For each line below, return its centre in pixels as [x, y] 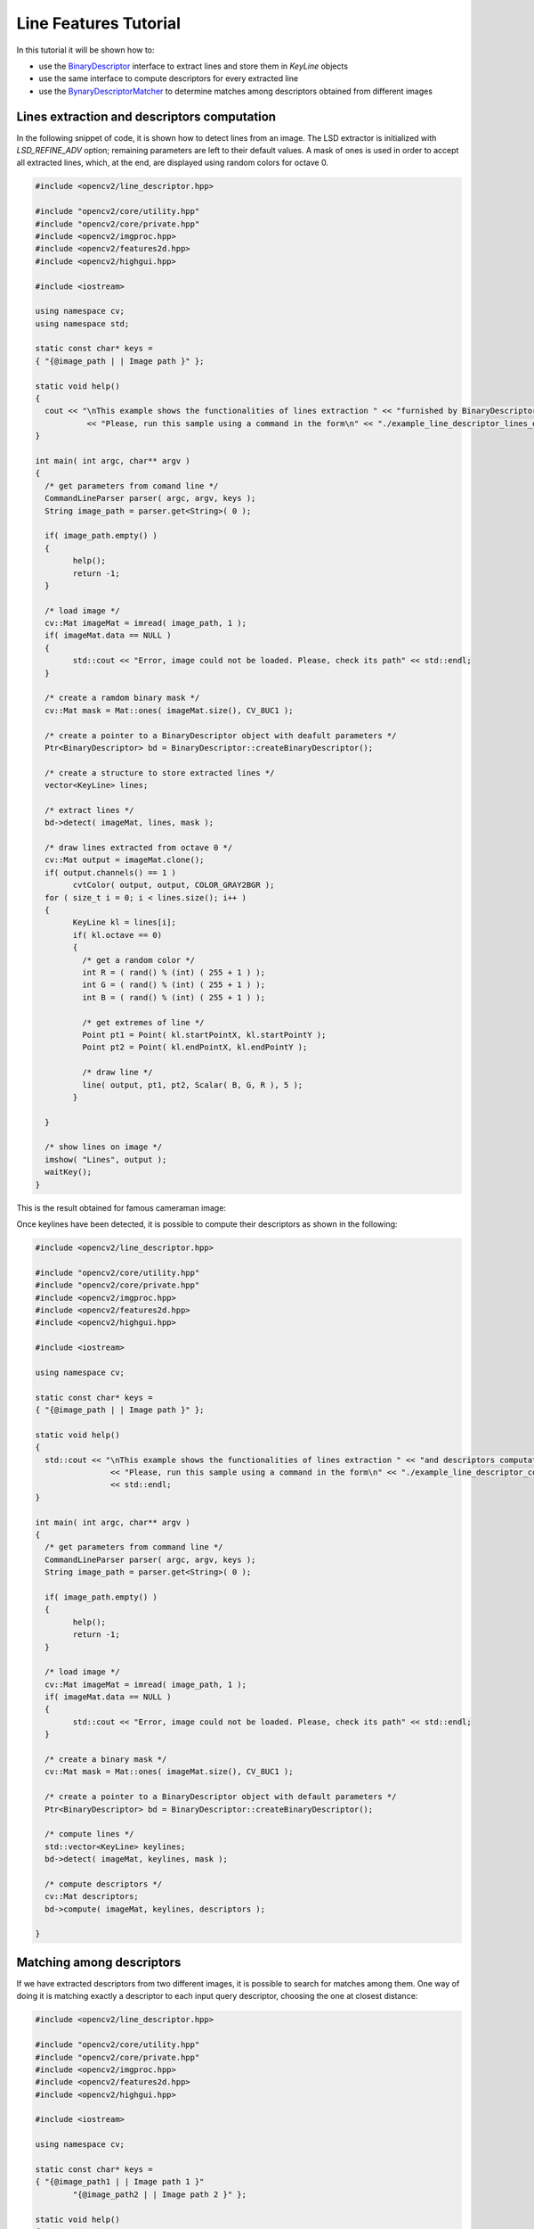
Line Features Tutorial [99, 23]
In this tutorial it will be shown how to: [85, 50]
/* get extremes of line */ [143, 1022]
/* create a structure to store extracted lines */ [160, 773]
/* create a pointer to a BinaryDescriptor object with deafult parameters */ [221, 735]
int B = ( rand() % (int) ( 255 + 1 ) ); [174, 997]
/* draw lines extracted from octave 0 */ [139, 848]
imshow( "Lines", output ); [106, 1160]
